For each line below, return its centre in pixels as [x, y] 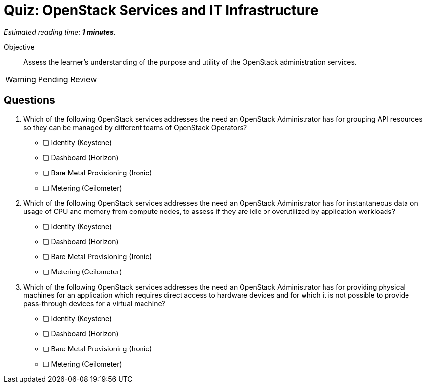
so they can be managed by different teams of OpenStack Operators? [135, 127]
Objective [19, 47]
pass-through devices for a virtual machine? [94, 303]
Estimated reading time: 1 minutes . [60, 32]
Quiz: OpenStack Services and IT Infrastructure [161, 10]
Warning [21, 79]
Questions [30, 100]
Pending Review [67, 79]
